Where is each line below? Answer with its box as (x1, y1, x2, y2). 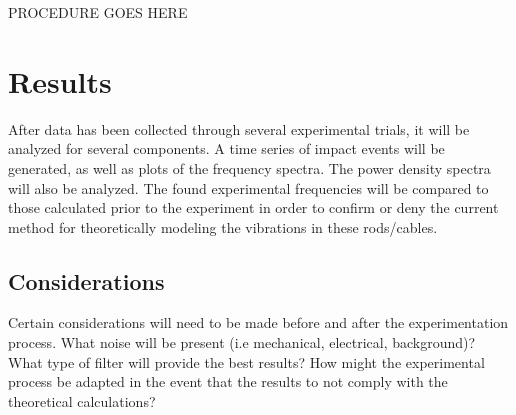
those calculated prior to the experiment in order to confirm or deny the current (8, 197, 499, 218)
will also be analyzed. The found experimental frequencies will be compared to (8, 177, 489, 198)
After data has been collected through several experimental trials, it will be (8, 118, 470, 139)
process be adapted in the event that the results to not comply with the (8, 371, 448, 392)
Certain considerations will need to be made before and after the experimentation (8, 312, 509, 333)
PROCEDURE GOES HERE (8, 2, 188, 22)
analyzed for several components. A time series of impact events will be (8, 138, 445, 159)
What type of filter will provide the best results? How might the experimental (8, 351, 485, 372)
